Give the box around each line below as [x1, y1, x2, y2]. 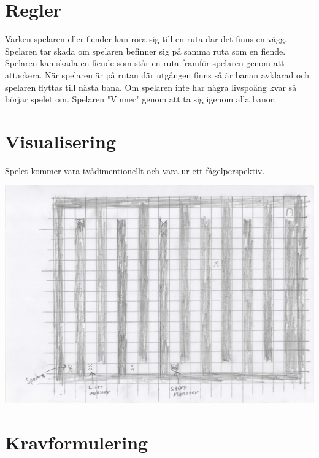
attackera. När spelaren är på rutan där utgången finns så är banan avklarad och [5, 68, 310, 81]
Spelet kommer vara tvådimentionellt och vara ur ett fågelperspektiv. [5, 164, 265, 177]
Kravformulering [5, 430, 148, 455]
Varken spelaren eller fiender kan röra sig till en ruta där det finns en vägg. [5, 32, 287, 45]
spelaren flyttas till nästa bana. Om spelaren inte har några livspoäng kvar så [5, 80, 297, 93]
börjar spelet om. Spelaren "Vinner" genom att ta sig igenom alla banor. [5, 93, 277, 105]
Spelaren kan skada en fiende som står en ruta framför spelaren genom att [5, 56, 285, 69]
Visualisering [5, 128, 117, 153]
